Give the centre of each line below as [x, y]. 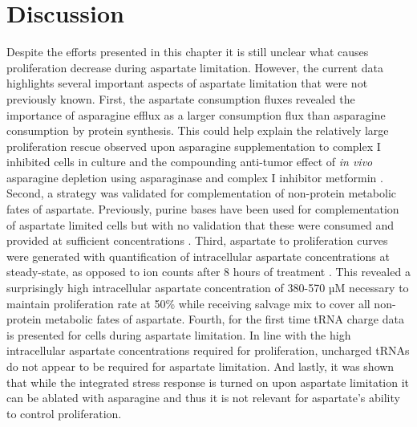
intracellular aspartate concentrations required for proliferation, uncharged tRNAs [208, 350]
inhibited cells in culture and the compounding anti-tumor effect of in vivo [190, 162]
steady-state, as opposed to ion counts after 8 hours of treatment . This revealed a [208, 272]
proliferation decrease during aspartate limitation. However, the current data [195, 67]
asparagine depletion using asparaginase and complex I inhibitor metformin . [195, 177]
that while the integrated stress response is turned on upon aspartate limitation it [208, 382]
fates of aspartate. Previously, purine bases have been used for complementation [203, 209]
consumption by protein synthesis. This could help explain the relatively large [198, 130]
